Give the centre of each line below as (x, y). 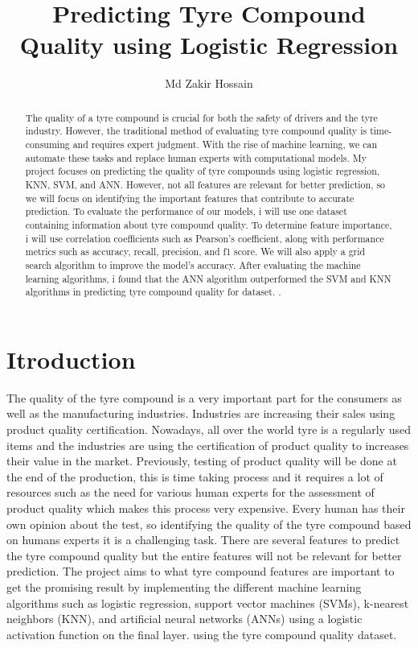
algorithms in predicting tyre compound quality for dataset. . (153, 292)
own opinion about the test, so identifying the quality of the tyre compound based (209, 524)
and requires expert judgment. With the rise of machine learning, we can (225, 144)
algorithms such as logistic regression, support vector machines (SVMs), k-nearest (208, 603)
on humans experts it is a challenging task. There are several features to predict (203, 540)
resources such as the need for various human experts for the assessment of (191, 492)
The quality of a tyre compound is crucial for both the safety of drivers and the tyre (201, 117)
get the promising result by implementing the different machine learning (184, 586)
